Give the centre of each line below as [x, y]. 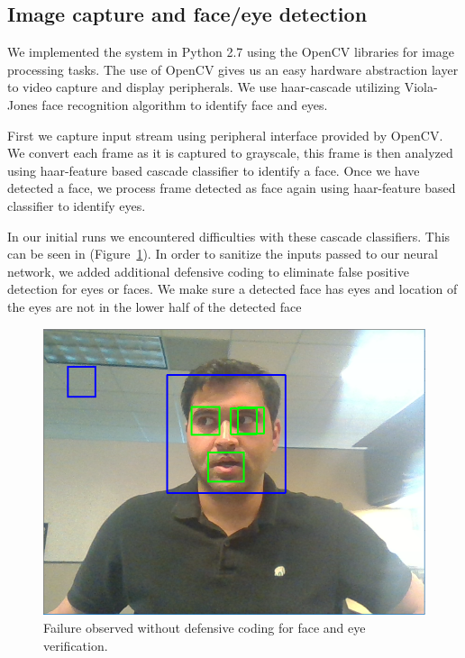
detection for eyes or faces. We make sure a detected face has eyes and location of [232, 289]
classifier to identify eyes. [77, 205]
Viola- [421, 87]
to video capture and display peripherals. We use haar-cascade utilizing [204, 87]
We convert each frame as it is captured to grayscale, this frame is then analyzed [230, 153]
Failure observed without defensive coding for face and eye [205, 627]
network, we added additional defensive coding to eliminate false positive [208, 271]
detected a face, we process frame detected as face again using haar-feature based [232, 188]
